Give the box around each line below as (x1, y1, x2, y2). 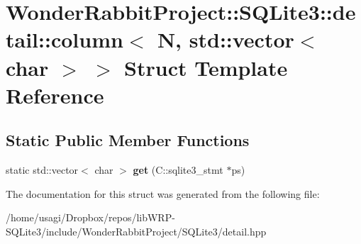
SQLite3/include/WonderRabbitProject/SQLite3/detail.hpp (6, 223, 267, 238)
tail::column (6, 25, 123, 54)
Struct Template (124, 52, 288, 82)
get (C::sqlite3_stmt (133, 162, 223, 177)
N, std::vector (157, 25, 294, 54)
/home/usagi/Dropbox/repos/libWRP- (6, 210, 175, 225)
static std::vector (6, 162, 79, 177)
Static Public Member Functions (6, 129, 250, 151)
